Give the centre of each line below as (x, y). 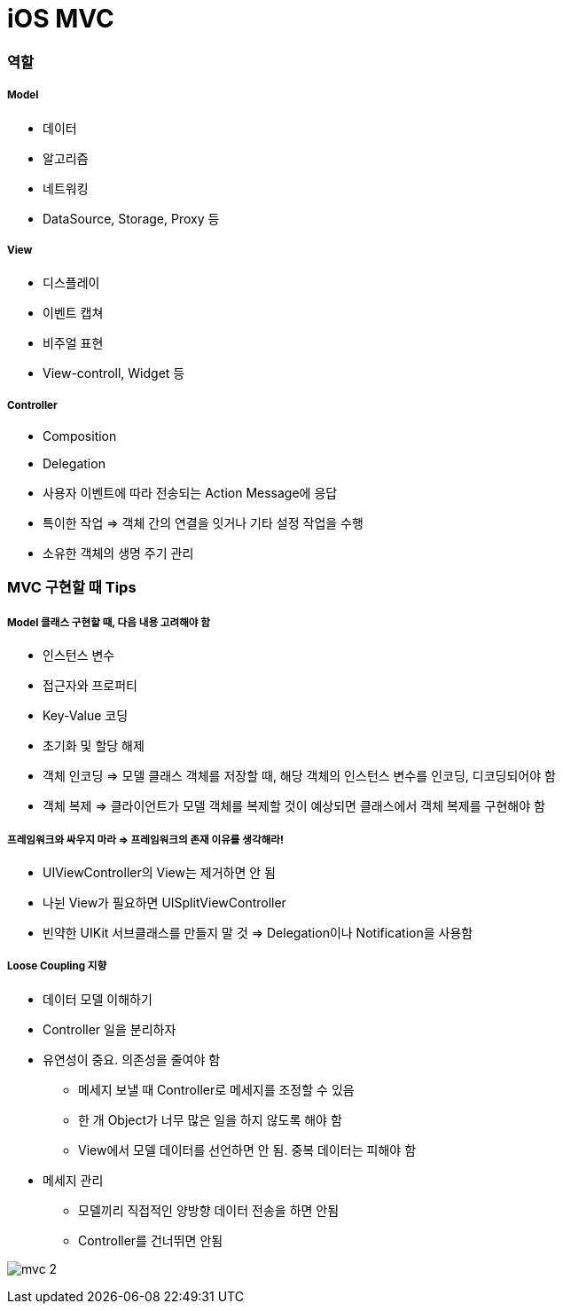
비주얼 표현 (73, 343)
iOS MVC (61, 19)
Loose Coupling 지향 (57, 966)
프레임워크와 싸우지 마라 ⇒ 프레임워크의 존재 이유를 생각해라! (145, 840)
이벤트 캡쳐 (73, 313)
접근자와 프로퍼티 (90, 686)
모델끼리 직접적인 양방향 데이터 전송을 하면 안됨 (209, 1210)
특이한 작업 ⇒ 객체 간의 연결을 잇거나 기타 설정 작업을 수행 (203, 523)
